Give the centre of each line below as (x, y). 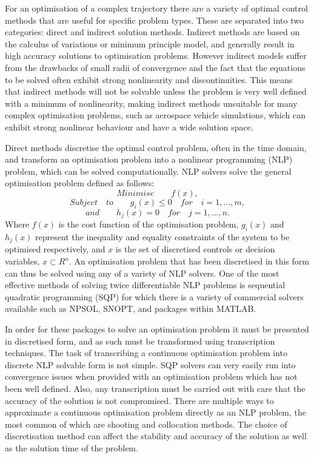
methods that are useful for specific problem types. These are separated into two (154, 20)
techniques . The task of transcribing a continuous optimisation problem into (146, 353)
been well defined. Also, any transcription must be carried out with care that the (155, 388)
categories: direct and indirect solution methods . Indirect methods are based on (152, 32)
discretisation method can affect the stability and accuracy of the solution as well (156, 436)
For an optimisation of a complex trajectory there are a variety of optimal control (156, 8)
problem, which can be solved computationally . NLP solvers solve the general (148, 171)
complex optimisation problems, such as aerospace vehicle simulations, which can (155, 115)
